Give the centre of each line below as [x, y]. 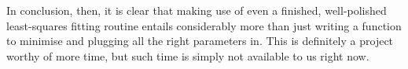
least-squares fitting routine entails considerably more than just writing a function [204, 25]
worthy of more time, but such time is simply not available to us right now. [188, 55]
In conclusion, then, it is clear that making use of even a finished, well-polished [197, 10]
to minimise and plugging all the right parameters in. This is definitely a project [200, 41]
